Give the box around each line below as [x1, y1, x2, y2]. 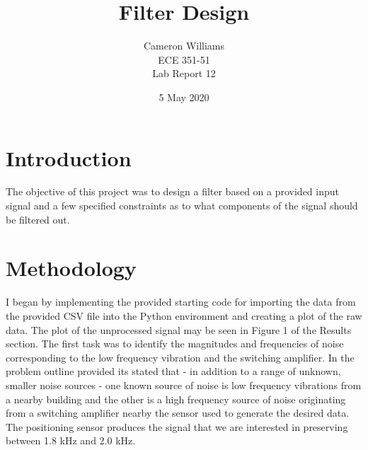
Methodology [6, 253, 137, 282]
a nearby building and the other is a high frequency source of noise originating [6, 391, 346, 406]
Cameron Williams [143, 38, 225, 53]
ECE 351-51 [158, 52, 210, 67]
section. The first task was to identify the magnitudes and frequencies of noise [6, 336, 344, 351]
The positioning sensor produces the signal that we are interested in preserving [6, 419, 348, 434]
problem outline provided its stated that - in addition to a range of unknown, [6, 364, 341, 379]
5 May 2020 [159, 89, 209, 104]
